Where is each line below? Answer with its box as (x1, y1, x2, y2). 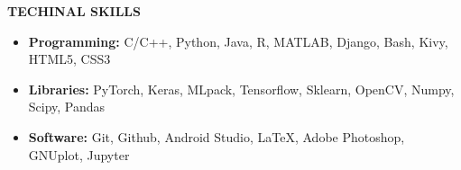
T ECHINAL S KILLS (7, 2, 141, 20)
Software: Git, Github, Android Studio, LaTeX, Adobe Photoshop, (28, 127, 405, 146)
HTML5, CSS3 (28, 49, 111, 68)
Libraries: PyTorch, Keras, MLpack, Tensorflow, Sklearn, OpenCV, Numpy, (28, 79, 455, 98)
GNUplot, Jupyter (28, 145, 130, 164)
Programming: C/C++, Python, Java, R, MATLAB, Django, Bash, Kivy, (28, 31, 448, 50)
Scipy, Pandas (28, 97, 106, 116)
